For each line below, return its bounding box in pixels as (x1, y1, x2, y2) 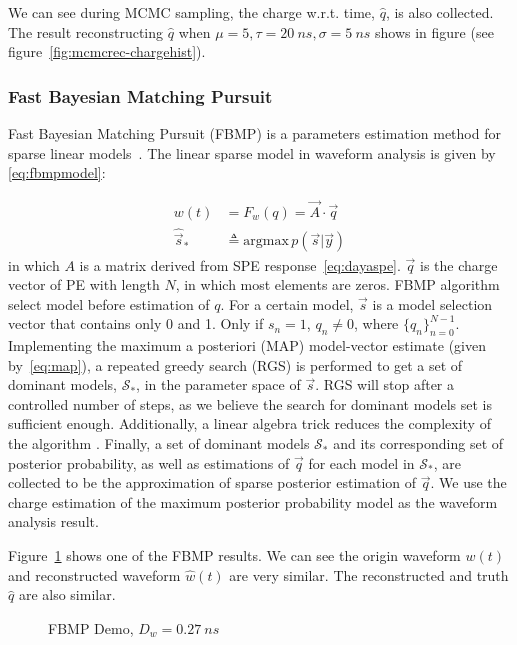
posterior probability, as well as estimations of (8, 452, 290, 473)
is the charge (420, 254, 498, 275)
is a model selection (372, 293, 493, 314)
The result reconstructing (8, 21, 164, 42)
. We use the (430, 472, 507, 493)
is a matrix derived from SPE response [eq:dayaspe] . (79, 254, 401, 275)
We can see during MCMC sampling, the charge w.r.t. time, (8, 2, 375, 22)
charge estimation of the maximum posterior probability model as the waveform (8, 491, 498, 512)
